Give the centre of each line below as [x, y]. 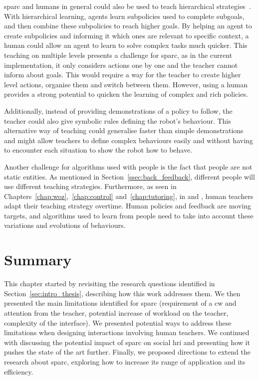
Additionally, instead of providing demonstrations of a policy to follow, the [118, 110]
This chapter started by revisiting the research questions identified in [110, 284]
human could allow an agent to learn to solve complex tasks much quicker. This [126, 45]
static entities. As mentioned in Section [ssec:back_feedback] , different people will [129, 176]
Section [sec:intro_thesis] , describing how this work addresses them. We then [122, 293]
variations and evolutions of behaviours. [65, 225]
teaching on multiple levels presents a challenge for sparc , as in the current [118, 55]
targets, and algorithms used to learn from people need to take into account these [129, 215]
